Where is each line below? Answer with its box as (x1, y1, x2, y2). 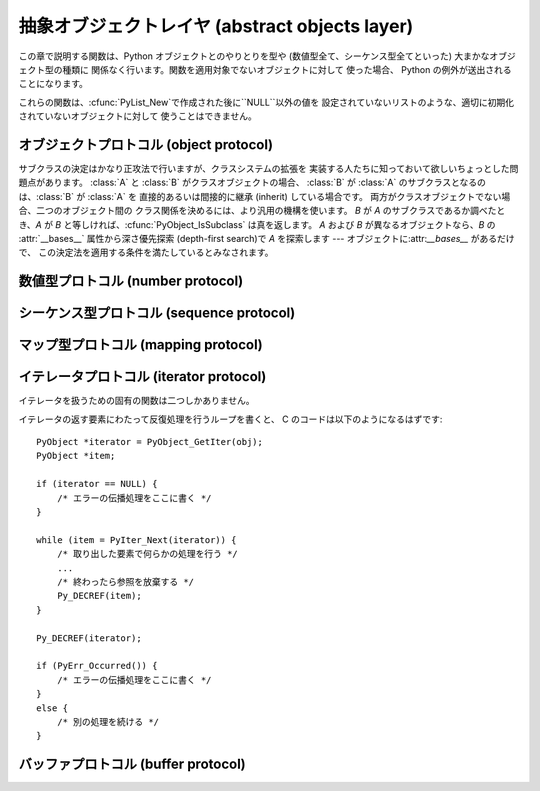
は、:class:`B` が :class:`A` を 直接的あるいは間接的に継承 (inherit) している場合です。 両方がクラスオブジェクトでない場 (18, 190, 511, 202)
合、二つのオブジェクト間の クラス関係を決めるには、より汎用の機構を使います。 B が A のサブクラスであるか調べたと (18, 205, 506, 217)
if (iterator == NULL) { (36, 478, 158, 490)
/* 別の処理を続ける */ (56, 716, 160, 727)
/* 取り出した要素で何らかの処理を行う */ (56, 548, 239, 560)
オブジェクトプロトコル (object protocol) (18, 136, 274, 153)
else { (36, 702, 69, 714)
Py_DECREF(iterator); (36, 632, 142, 644)
